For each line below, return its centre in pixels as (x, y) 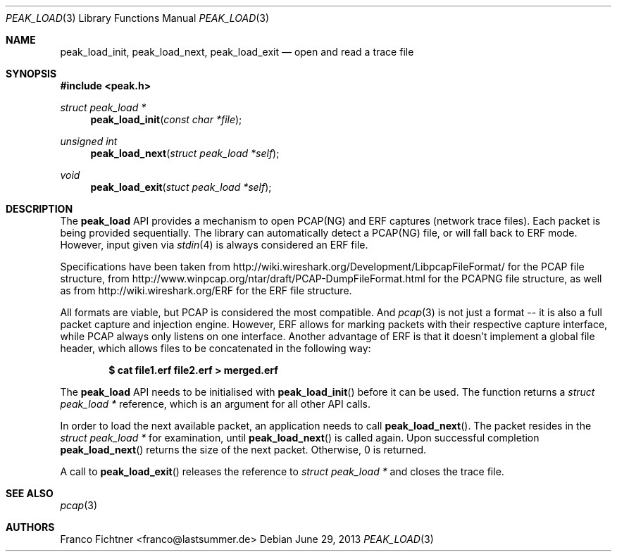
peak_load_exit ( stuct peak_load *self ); (181, 187)
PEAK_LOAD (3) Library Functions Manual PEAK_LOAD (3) (138, 18)
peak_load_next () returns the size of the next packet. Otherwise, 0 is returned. (243, 450)
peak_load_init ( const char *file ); (166, 119)
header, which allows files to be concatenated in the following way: (216, 348)
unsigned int (89, 141)
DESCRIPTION (39, 209)
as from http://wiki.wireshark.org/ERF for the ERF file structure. (206, 290)
